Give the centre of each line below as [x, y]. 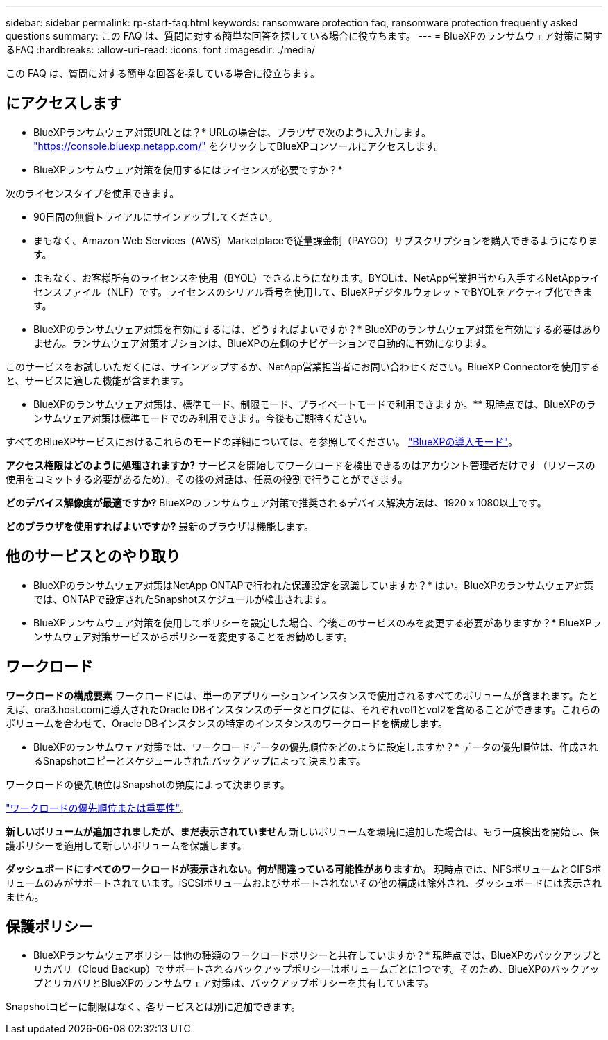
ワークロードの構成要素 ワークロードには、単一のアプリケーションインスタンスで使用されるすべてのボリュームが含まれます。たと [302, 695]
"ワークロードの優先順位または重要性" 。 [98, 808]
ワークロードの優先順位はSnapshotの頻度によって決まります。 [148, 784]
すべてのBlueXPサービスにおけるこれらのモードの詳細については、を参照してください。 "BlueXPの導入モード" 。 [262, 441]
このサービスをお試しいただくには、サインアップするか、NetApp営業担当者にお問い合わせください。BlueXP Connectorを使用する [303, 366]
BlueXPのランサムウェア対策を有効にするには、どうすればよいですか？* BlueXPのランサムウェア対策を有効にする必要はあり [318, 329]
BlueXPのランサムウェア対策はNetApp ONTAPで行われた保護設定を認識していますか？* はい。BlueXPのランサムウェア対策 [314, 585]
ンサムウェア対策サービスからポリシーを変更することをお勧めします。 [193, 636]
